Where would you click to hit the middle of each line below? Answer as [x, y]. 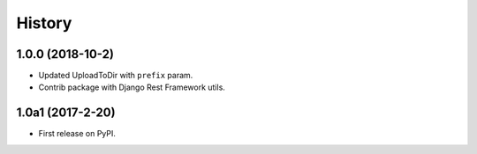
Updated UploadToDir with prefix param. [116, 76]
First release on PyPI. [77, 134]
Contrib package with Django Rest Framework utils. [132, 87]
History [44, 23]
